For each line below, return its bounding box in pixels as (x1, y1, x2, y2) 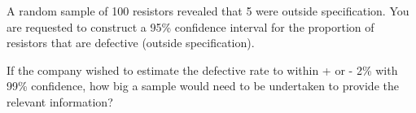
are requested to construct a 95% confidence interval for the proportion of (7, 18, 374, 35)
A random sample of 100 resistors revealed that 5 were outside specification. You (7, 2, 409, 19)
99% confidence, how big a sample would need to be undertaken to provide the (7, 77, 399, 94)
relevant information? (7, 93, 113, 110)
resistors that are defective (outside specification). (7, 34, 255, 51)
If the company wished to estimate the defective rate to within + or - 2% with (7, 61, 398, 78)
